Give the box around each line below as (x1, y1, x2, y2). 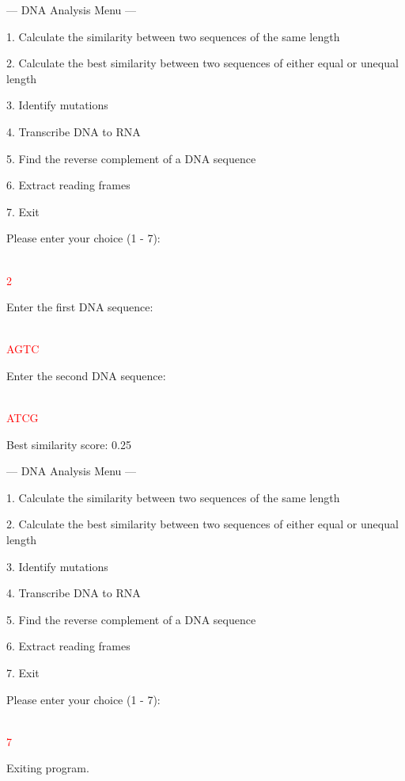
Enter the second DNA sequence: (6, 367, 166, 383)
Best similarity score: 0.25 (6, 436, 131, 452)
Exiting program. (6, 760, 89, 776)
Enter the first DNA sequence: (6, 299, 153, 315)
